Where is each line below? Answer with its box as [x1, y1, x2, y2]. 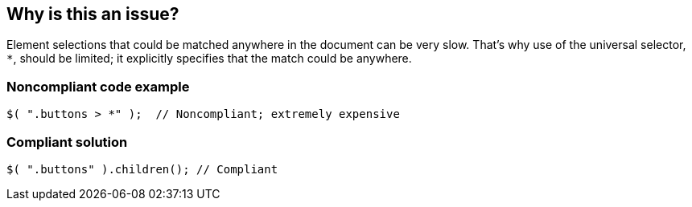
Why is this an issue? [6, 4, 179, 24]
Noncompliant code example [6, 78, 190, 95]
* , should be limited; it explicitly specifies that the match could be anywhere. [6, 51, 412, 66]
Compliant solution [6, 133, 128, 150]
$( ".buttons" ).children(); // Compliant [6, 162, 278, 176]
